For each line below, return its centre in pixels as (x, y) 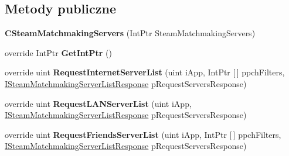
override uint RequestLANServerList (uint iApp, (98, 103)
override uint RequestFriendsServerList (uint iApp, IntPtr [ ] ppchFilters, (143, 134)
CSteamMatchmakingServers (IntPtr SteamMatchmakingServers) (130, 33)
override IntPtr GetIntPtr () (59, 52)
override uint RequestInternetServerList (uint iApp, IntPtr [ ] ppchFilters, (145, 72)
